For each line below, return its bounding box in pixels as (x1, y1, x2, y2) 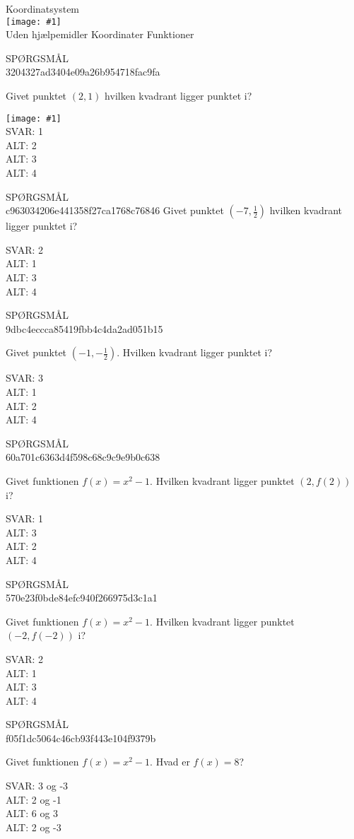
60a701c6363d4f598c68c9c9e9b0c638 (6, 450, 160, 464)
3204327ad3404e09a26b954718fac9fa (6, 64, 160, 79)
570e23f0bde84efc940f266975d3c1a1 (6, 590, 158, 605)
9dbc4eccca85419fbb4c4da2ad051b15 (6, 321, 163, 336)
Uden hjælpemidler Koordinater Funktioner (6, 27, 194, 42)
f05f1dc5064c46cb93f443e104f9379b (6, 730, 156, 745)
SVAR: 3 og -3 (6, 778, 69, 793)
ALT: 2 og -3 (6, 819, 61, 834)
